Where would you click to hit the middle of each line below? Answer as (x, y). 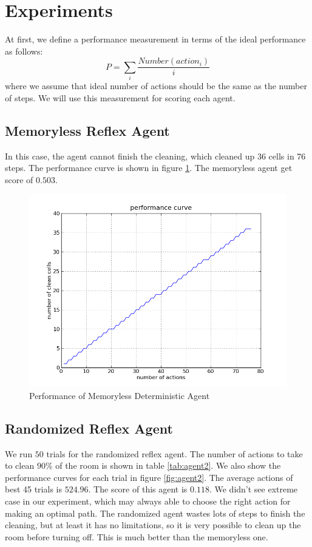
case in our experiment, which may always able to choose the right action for (148, 501)
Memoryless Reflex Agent (87, 130)
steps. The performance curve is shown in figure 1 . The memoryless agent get (149, 168)
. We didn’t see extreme (253, 489)
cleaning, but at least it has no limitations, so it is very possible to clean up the (153, 525)
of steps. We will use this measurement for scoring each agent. (120, 97)
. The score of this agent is (138, 489)
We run (19, 453)
